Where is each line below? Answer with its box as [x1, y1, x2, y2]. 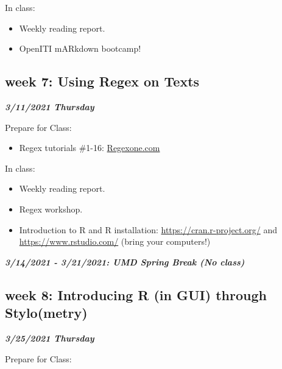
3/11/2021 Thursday [5, 100, 94, 113]
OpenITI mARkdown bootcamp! [19, 42, 141, 55]
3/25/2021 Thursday [5, 331, 94, 344]
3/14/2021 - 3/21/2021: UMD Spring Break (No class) [5, 255, 245, 268]
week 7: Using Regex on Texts [5, 72, 200, 91]
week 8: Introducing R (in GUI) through [5, 285, 267, 304]
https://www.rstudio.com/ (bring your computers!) [19, 235, 211, 248]
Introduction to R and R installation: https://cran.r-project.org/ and [19, 223, 277, 236]
